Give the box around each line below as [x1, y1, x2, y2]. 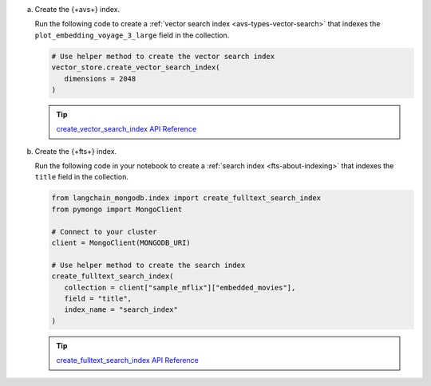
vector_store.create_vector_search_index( [51, 63, 220, 72]
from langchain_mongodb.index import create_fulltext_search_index [51, 194, 322, 203]
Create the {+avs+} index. [34, 5, 120, 14]
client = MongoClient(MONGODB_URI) [51, 238, 191, 247]
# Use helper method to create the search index [51, 260, 246, 270]
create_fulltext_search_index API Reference [56, 356, 200, 365]
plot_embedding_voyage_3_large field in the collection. [34, 30, 230, 40]
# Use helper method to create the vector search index [51, 52, 275, 61]
